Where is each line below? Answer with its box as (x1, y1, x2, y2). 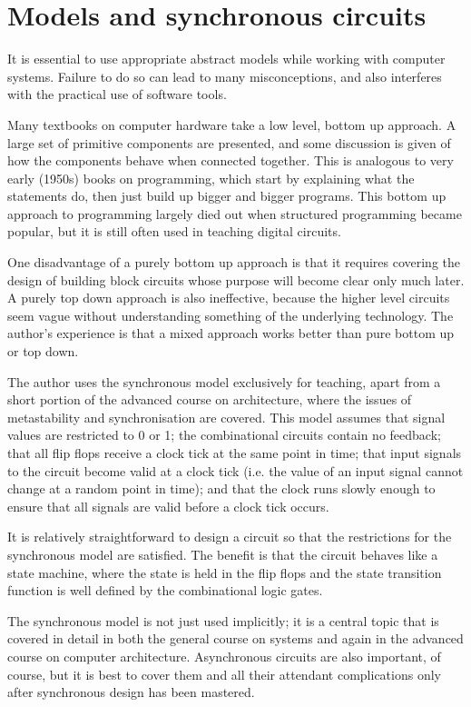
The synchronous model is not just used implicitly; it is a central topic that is (7, 611, 439, 630)
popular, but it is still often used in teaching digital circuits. (7, 222, 341, 241)
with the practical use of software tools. (7, 85, 227, 104)
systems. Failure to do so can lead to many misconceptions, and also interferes (7, 66, 442, 85)
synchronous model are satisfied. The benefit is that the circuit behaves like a (7, 544, 438, 563)
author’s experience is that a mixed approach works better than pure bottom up (7, 324, 455, 343)
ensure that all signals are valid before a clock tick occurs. (7, 496, 329, 515)
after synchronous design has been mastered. (7, 682, 255, 702)
